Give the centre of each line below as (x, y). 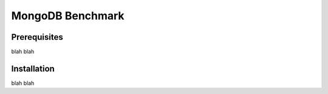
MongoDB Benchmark (68, 16)
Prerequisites (37, 37)
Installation (33, 68)
